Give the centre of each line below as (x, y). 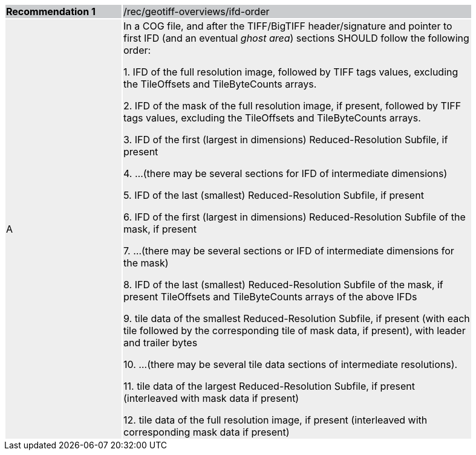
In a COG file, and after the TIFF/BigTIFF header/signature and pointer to (288, 26)
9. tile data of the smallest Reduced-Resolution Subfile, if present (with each (297, 318)
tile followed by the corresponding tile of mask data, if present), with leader (295, 331)
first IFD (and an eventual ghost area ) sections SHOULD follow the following (296, 38)
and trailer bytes (161, 343)
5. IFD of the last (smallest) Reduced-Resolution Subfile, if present (274, 195)
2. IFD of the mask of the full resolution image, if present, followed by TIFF (292, 106)
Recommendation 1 (51, 11)
